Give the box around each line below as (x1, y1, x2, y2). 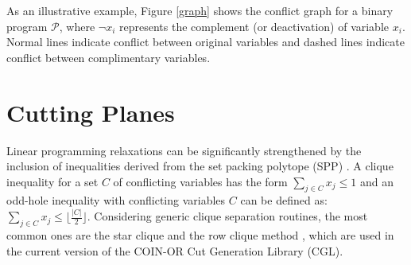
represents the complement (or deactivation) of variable (119, 18, 390, 34)
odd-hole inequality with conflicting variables (6, 192, 226, 208)
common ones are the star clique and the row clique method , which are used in (6, 227, 394, 244)
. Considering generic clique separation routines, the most (87, 208, 368, 224)
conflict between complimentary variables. (6, 49, 211, 65)
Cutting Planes (6, 95, 175, 128)
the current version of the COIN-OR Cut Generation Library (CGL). (6, 242, 343, 259)
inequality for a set (6, 173, 99, 189)
